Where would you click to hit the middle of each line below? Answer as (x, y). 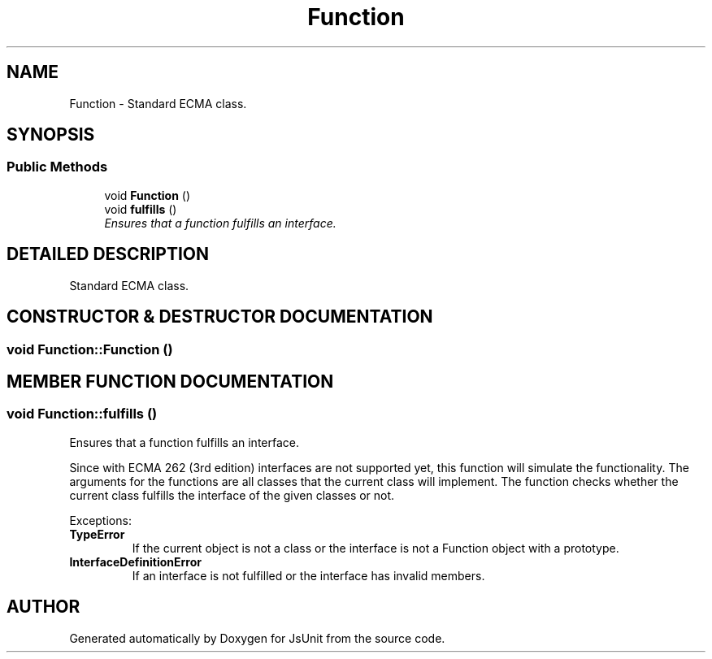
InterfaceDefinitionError (135, 561)
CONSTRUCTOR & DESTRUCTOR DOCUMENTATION (220, 317)
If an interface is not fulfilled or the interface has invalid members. (308, 575)
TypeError (97, 534)
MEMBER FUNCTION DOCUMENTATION (170, 381)
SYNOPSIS (51, 135)
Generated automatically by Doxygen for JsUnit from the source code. (257, 638)
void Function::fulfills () (82, 414)
